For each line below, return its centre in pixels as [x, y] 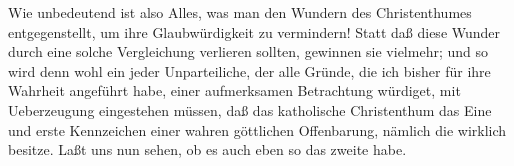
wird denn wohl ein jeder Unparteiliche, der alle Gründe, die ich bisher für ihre [249, 70]
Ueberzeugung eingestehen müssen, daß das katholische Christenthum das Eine [250, 109]
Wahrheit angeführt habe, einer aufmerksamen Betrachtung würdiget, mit [234, 90]
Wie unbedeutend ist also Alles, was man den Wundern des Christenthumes [240, 12]
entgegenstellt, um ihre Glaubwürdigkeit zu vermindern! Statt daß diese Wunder [254, 31]
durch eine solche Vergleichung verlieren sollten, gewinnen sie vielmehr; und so [248, 51]
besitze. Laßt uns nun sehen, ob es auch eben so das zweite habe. [207, 149]
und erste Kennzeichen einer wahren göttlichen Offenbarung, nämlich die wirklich [257, 129]
